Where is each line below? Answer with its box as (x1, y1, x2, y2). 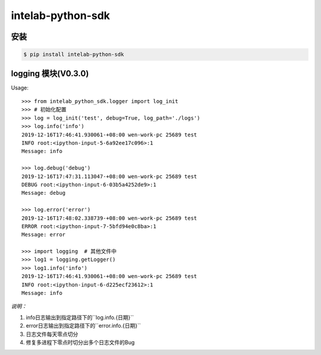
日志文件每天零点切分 (26, 331, 78, 338)
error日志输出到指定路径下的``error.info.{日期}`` (26, 322, 141, 329)
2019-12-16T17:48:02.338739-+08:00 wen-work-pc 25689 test (21, 214, 197, 222)
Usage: (11, 84, 29, 91)
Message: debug (21, 189, 66, 197)
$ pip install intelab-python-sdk (23, 51, 124, 58)
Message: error (21, 231, 66, 238)
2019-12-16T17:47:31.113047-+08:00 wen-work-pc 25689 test (21, 173, 197, 180)
